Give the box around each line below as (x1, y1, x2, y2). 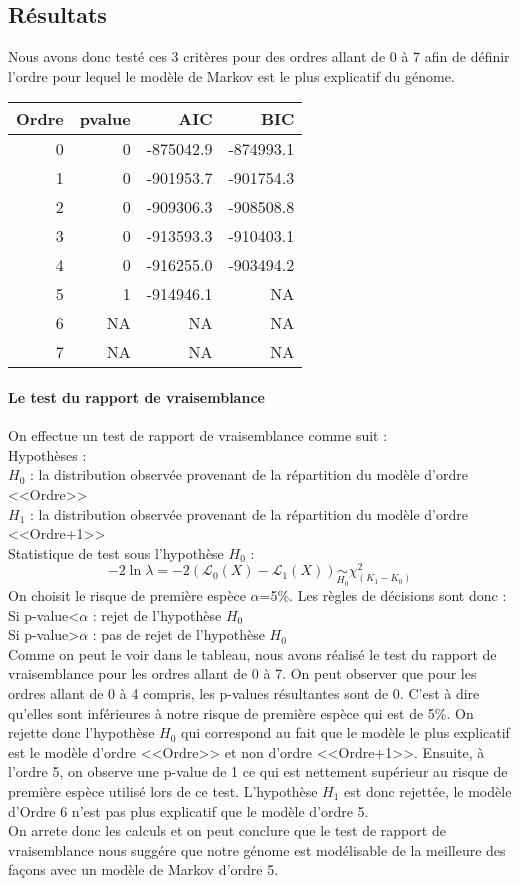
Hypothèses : (8, 444, 87, 465)
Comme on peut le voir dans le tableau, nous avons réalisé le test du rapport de (8, 643, 497, 664)
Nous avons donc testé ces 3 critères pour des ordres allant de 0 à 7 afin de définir (8, 46, 510, 67)
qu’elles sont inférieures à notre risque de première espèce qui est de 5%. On (8, 702, 474, 723)
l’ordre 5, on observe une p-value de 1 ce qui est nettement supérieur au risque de (8, 761, 508, 782)
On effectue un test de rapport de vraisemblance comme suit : (8, 425, 388, 446)
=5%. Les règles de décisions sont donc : (259, 585, 507, 606)
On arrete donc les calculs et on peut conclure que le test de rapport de (8, 820, 446, 841)
